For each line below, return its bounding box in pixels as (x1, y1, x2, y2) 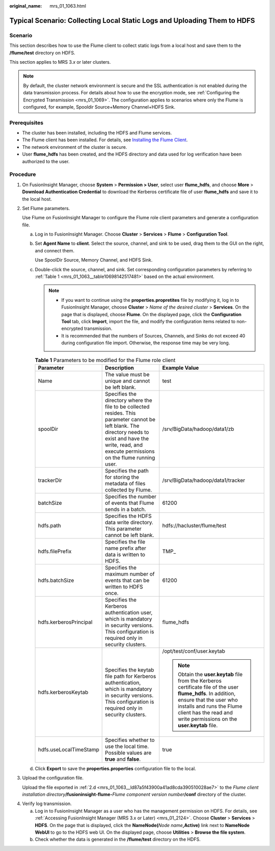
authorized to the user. (22, 158, 70, 164)
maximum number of (105, 570, 155, 577)
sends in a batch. (105, 505, 146, 512)
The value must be (105, 371, 150, 378)
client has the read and (177, 709, 233, 716)
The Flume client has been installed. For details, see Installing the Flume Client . (22, 137, 188, 143)
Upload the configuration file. (22, 775, 84, 781)
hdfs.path (38, 522, 61, 529)
